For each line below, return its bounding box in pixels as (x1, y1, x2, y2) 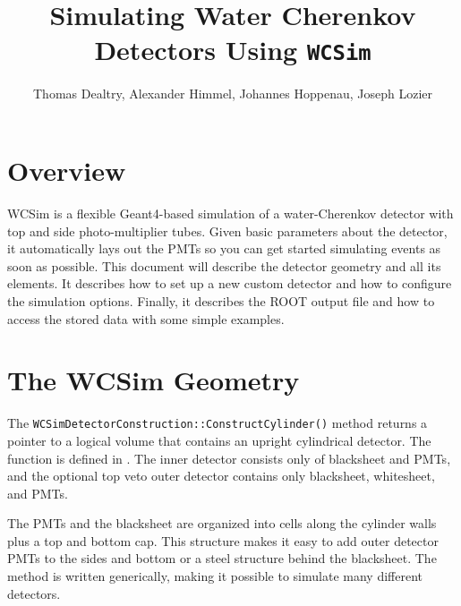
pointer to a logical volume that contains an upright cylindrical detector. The (7, 431, 431, 449)
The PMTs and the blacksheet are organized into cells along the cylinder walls (7, 514, 437, 533)
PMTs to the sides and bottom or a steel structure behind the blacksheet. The (7, 549, 437, 568)
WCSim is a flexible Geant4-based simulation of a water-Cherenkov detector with (7, 203, 454, 222)
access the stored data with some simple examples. (7, 309, 285, 328)
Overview (7, 152, 126, 189)
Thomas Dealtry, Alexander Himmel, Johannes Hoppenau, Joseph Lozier (32, 84, 433, 103)
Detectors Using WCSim (94, 31, 371, 68)
